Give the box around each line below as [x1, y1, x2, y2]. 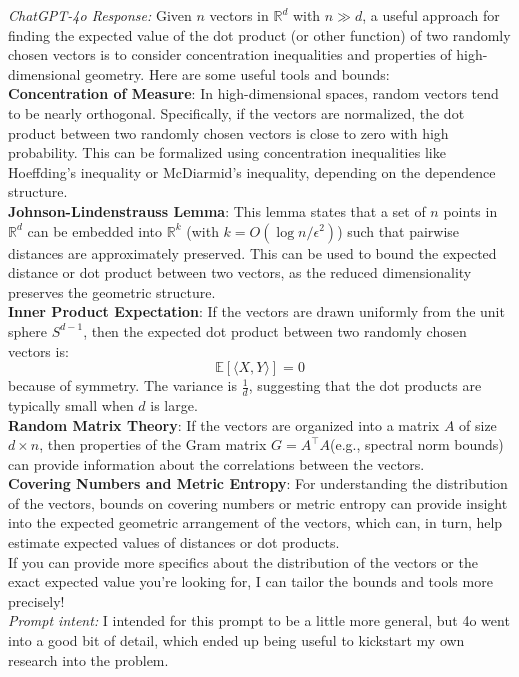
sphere [8, 320, 48, 341]
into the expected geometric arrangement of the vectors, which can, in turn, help [8, 512, 503, 533]
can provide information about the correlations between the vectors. [8, 453, 425, 474]
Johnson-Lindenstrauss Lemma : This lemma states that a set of [8, 200, 426, 221]
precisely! [8, 590, 65, 611]
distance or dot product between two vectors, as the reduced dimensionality [8, 262, 472, 283]
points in [443, 200, 498, 221]
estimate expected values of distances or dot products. [8, 532, 340, 553]
